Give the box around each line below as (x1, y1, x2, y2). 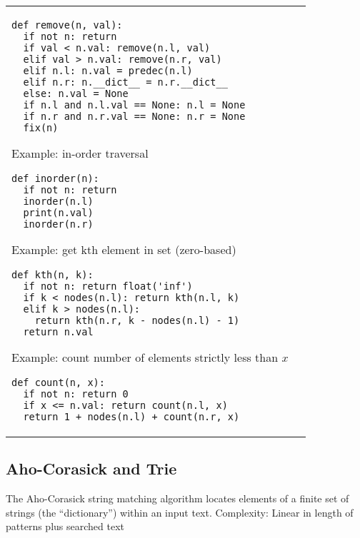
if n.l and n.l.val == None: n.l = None (23, 99, 246, 111)
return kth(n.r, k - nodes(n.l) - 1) (34, 315, 240, 326)
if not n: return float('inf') (23, 280, 193, 292)
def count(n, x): (11, 377, 105, 388)
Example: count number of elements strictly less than (11, 349, 279, 365)
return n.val (23, 326, 94, 337)
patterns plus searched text (6, 519, 124, 534)
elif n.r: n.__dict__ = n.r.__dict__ (23, 76, 228, 88)
